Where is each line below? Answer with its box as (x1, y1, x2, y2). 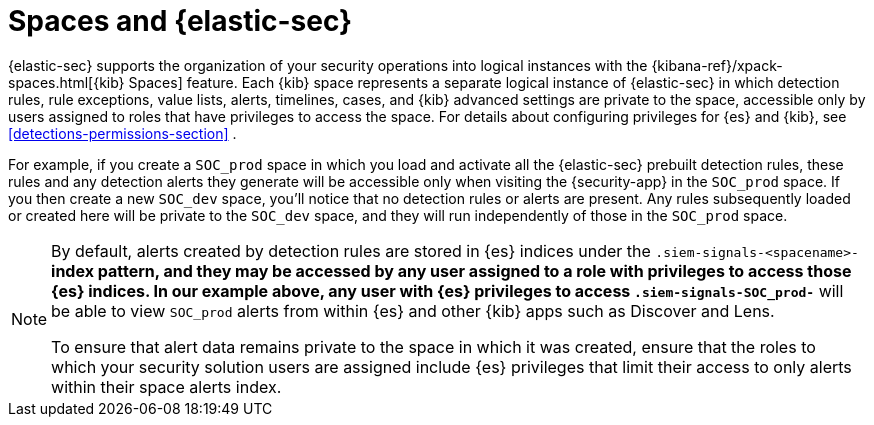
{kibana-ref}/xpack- (651, 56, 783, 74)
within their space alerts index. (51, 376, 282, 397)
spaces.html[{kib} (8, 73, 125, 91)
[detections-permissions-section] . (8, 124, 237, 142)
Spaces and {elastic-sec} (8, 4, 353, 38)
